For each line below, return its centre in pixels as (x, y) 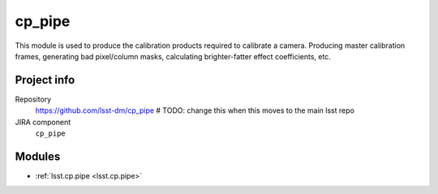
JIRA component (43, 122)
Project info (45, 80)
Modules (38, 156)
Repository (33, 99)
